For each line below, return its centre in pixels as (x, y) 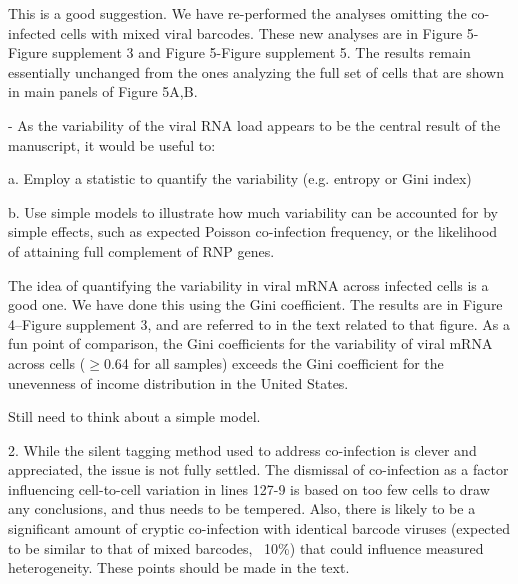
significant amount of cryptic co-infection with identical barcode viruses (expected (259, 528)
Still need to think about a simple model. (134, 416)
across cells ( (47, 362)
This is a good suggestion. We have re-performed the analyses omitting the (237, 13)
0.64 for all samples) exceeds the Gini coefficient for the (273, 362)
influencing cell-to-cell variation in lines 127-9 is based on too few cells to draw (249, 488)
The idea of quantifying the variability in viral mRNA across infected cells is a (248, 284)
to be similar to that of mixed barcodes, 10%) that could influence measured (246, 547)
